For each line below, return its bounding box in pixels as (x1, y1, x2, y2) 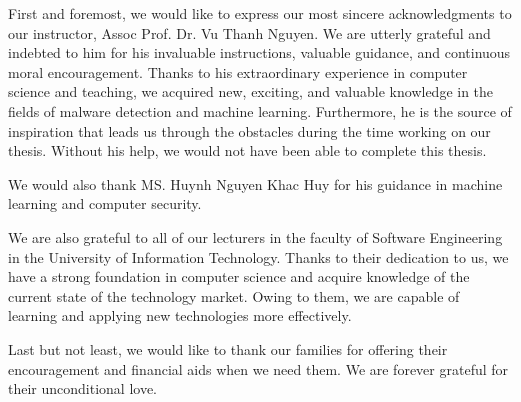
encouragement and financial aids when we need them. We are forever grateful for (8, 358, 509, 379)
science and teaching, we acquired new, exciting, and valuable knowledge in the (8, 81, 494, 102)
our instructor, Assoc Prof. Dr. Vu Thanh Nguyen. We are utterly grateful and (8, 22, 491, 43)
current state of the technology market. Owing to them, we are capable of (8, 285, 460, 306)
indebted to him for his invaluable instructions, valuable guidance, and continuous (8, 42, 511, 63)
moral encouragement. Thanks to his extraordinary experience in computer (8, 61, 468, 82)
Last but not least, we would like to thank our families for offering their (8, 338, 448, 359)
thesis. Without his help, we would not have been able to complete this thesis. (8, 140, 487, 161)
